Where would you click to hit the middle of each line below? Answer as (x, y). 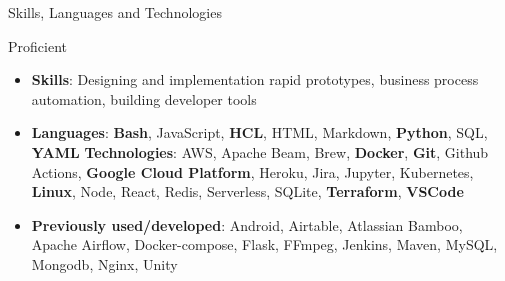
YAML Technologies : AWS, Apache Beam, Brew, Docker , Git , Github (260, 151)
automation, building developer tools (144, 98)
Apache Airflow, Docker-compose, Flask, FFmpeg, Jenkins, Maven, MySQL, (264, 244)
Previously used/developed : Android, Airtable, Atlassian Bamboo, (247, 224)
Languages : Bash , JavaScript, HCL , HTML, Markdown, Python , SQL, (259, 132)
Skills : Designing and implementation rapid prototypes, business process (255, 79)
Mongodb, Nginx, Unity (104, 263)
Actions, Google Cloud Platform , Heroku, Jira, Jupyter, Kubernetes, (252, 171)
